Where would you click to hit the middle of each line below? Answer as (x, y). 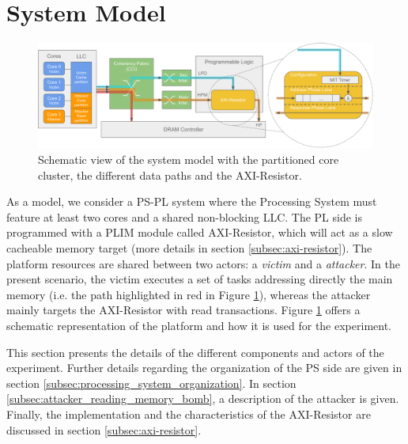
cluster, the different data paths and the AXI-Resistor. (170, 175)
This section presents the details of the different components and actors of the (195, 352)
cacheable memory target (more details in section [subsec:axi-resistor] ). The (189, 248)
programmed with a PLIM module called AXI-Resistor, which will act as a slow (200, 232)
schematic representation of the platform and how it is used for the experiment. (199, 325)
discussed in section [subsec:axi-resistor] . (104, 429)
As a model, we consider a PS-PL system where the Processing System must (192, 201)
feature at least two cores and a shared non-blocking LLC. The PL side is (185, 216)
